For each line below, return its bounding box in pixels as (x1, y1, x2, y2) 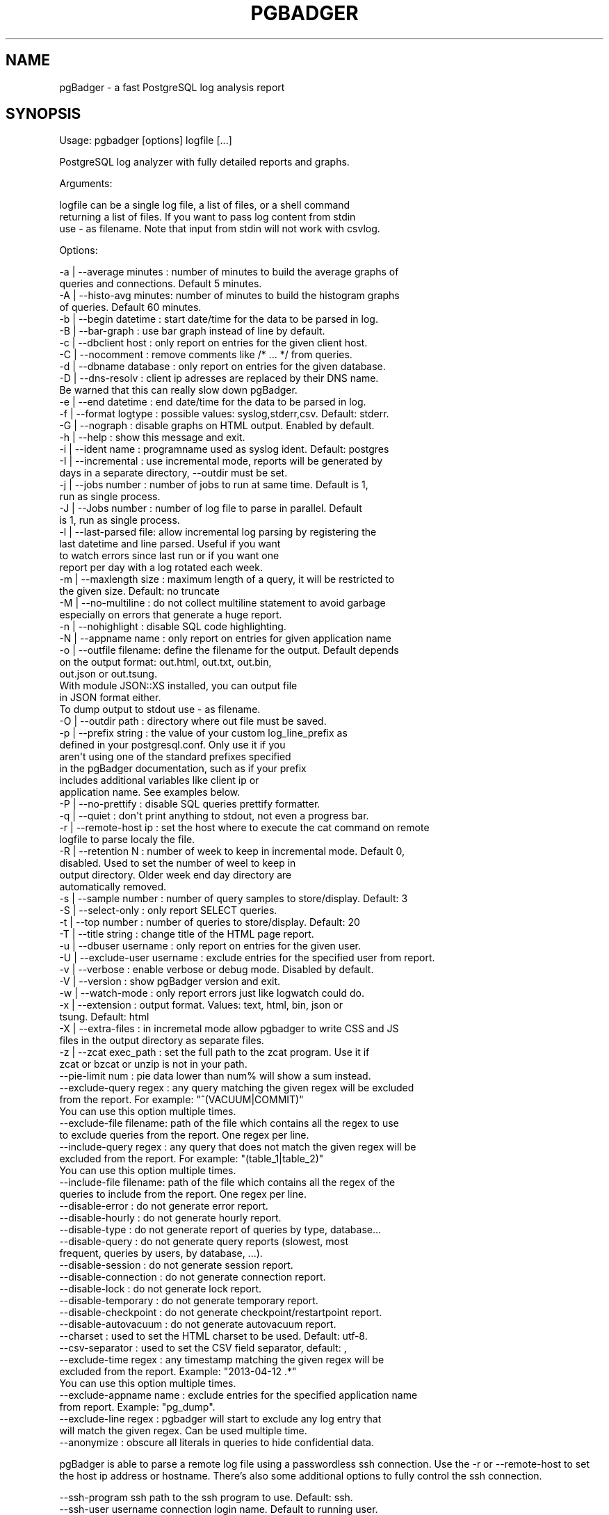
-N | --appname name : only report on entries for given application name (59, 632, 391, 645)
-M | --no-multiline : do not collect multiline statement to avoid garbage (59, 597, 386, 609)
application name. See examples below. (59, 786, 241, 799)
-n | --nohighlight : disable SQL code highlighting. (59, 620, 286, 633)
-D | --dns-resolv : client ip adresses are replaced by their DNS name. (59, 372, 379, 385)
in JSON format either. (59, 691, 161, 704)
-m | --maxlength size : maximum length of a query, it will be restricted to (59, 573, 395, 586)
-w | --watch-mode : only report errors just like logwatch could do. (59, 987, 365, 1000)
